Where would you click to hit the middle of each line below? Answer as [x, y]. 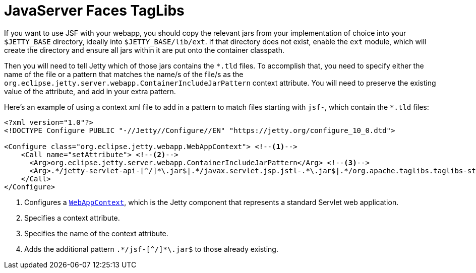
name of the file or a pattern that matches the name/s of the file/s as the [124, 74]
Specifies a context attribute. [72, 218]
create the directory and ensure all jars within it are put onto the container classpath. [144, 50]
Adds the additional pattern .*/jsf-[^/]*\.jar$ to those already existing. [151, 249]
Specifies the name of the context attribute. [96, 233]
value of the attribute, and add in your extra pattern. [90, 91]
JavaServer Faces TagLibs [94, 11]
